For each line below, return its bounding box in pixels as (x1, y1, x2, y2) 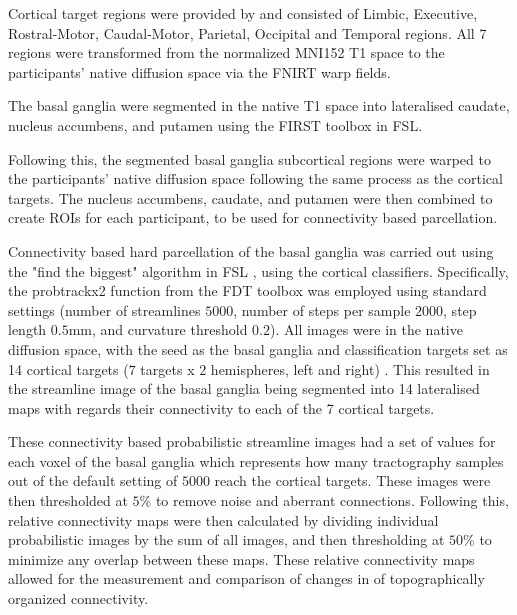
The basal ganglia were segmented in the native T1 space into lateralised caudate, (8, 95, 510, 116)
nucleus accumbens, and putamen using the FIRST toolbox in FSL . (8, 114, 423, 135)
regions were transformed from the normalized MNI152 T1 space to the (8, 42, 445, 63)
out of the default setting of (8, 470, 178, 491)
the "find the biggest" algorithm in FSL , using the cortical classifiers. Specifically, (8, 260, 509, 281)
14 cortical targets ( (8, 358, 129, 379)
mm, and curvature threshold (68, 319, 248, 340)
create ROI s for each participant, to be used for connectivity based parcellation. (8, 207, 498, 228)
